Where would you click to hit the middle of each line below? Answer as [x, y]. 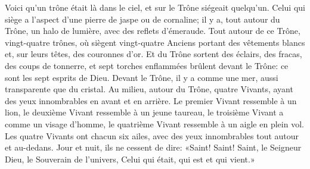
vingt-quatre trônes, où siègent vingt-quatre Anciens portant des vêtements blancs [155, 42]
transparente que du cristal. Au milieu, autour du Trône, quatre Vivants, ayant [149, 89]
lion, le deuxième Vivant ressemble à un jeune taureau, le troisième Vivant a [144, 112]
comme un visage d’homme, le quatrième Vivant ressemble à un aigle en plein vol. [154, 123]
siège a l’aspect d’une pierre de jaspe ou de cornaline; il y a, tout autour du [142, 19]
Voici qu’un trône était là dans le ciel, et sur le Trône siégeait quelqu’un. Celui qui [155, 7]
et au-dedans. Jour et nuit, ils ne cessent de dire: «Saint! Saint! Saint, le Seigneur [153, 147]
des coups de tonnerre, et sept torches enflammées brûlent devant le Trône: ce [147, 65]
